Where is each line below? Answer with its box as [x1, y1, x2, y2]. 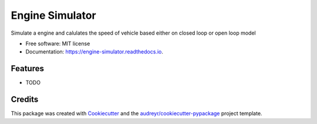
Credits [11, 95, 39, 105]
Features [11, 63, 44, 73]
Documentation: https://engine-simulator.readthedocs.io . [25, 48, 164, 55]
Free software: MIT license [25, 40, 90, 47]
